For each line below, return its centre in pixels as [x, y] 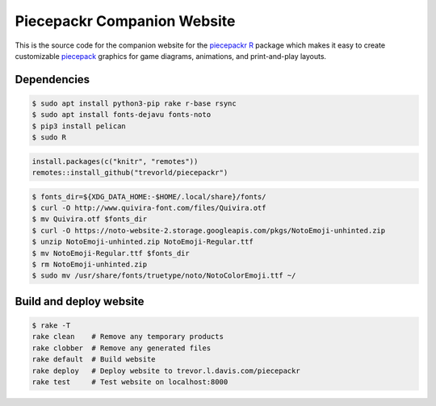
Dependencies [52, 80]
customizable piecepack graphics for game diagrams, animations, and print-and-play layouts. [171, 56]
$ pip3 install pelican [79, 126]
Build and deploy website [80, 301]
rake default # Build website [94, 360]
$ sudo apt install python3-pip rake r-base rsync [134, 103]
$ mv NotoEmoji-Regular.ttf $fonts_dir [111, 253]
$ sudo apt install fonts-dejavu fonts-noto [122, 115]
